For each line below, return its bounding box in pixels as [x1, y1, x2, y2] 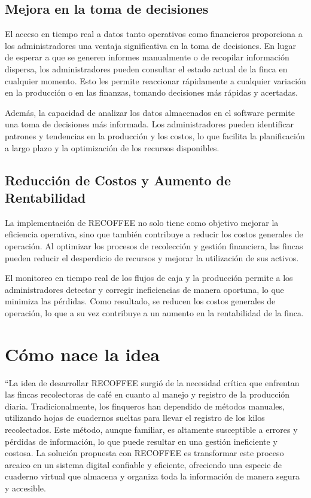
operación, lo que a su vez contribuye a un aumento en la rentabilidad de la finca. [5, 306, 304, 319]
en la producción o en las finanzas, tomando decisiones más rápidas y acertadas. [5, 86, 298, 99]
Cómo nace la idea [5, 341, 160, 366]
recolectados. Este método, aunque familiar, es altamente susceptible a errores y [5, 423, 298, 435]
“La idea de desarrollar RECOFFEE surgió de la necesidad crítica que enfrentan [5, 376, 300, 389]
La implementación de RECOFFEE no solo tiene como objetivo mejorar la [5, 216, 279, 228]
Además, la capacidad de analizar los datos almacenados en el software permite [5, 106, 295, 118]
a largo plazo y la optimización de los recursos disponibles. [5, 141, 219, 154]
